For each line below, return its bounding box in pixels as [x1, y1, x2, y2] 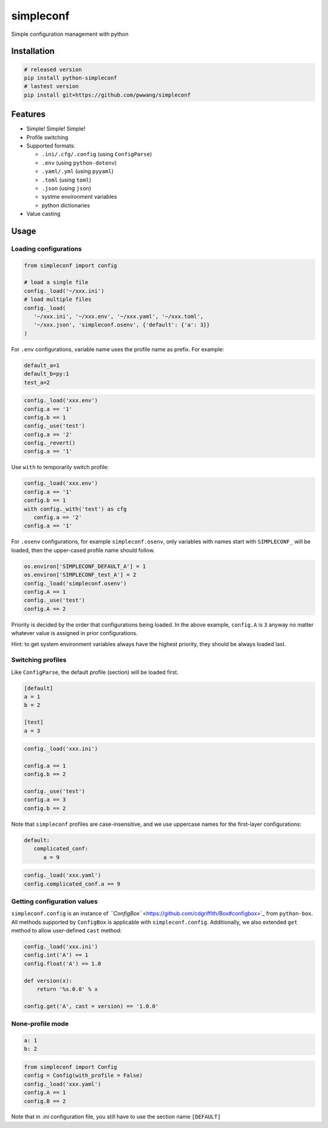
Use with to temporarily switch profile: [11, 464, 109, 471]
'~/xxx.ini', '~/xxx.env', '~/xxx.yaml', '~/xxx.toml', [33, 313, 203, 320]
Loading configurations [11, 244, 82, 253]
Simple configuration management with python [11, 30, 129, 38]
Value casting [26, 210, 61, 218]
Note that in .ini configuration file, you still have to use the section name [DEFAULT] [11, 1113, 221, 1121]
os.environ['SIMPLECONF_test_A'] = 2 [24, 571, 137, 579]
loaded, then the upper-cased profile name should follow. [11, 546, 155, 554]
